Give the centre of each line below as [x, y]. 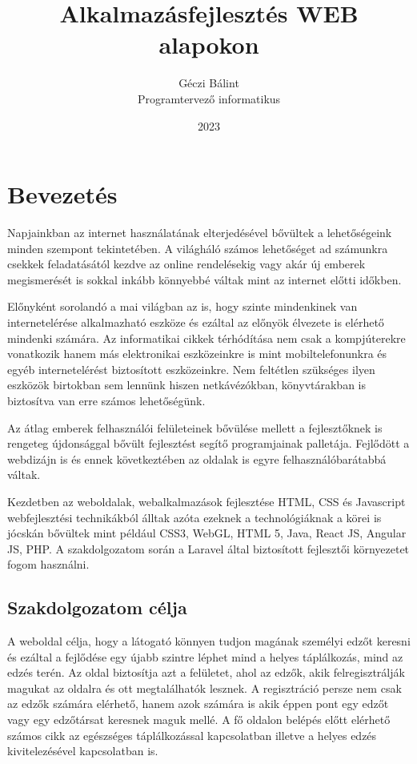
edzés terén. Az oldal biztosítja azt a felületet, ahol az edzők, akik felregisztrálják [206, 672]
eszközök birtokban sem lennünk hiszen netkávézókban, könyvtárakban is [187, 385]
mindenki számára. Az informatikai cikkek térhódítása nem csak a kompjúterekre [206, 338]
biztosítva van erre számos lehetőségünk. [106, 400]
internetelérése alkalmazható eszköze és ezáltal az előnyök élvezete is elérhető [196, 322]
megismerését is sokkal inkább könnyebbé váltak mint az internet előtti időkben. [204, 279]
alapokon [209, 44]
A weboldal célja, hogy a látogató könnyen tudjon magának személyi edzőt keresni [209, 641]
